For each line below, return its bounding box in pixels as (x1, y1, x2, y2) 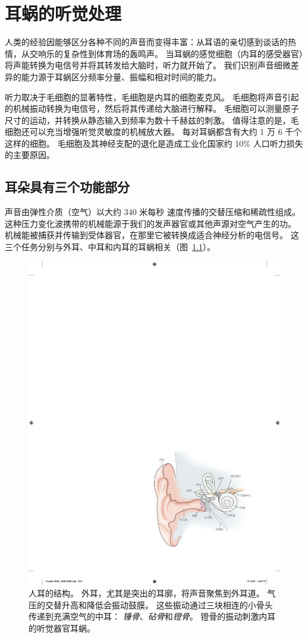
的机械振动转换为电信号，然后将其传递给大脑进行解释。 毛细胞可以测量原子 (5, 102, 299, 115)
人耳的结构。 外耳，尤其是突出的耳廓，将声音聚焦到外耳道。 (29, 586, 265, 599)
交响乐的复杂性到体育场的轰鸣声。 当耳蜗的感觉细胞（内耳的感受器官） (29, 47, 303, 59)
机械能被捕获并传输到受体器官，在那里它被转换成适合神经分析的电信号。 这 (5, 229, 299, 241)
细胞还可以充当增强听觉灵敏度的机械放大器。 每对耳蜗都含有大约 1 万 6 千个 (5, 125, 302, 138)
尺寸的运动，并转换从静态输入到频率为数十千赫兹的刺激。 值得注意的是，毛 (5, 113, 299, 126)
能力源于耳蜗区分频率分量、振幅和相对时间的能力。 (21, 70, 221, 83)
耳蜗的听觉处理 (5, 1, 122, 26)
